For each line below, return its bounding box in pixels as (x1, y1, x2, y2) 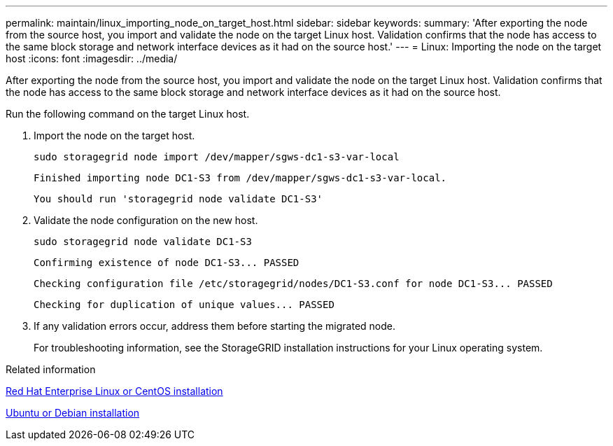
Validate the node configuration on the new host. (34, 214, 258, 226)
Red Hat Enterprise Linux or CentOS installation (6, 385, 223, 397)
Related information (6, 363, 96, 375)
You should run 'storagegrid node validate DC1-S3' (34, 193, 323, 204)
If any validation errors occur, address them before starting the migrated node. (34, 320, 395, 332)
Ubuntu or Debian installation (6, 407, 140, 419)
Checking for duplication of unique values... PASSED (34, 299, 334, 310)
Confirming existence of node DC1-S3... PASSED (34, 257, 300, 268)
